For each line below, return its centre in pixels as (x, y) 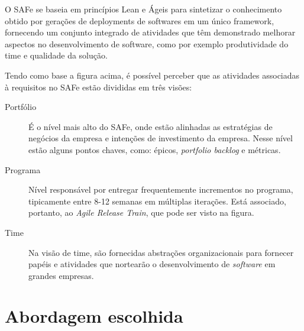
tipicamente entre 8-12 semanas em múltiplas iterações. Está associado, (157, 201)
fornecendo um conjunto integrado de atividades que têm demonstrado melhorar (150, 32)
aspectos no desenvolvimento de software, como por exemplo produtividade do (147, 43)
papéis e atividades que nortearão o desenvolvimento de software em (152, 264)
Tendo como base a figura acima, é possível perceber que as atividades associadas (152, 75)
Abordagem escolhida (94, 316)
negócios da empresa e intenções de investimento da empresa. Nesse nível (161, 138)
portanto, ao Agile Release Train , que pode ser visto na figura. (141, 212)
